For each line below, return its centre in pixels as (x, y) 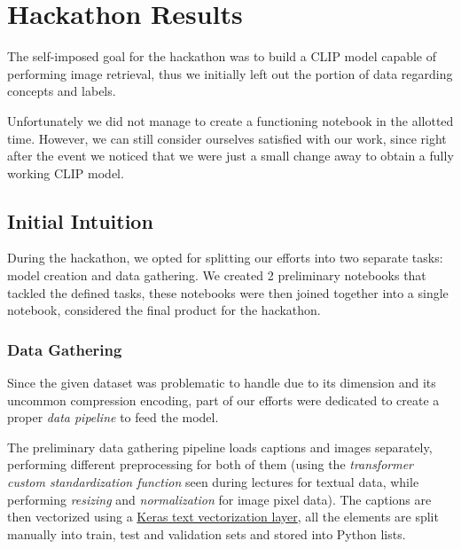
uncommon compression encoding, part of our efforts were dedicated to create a (223, 400)
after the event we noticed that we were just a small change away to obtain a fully (230, 156)
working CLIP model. (66, 173)
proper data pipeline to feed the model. (113, 417)
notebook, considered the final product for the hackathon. (164, 310)
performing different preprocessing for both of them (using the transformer (211, 464)
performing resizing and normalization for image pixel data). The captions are (219, 499)
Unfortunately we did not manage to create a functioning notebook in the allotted (230, 120)
